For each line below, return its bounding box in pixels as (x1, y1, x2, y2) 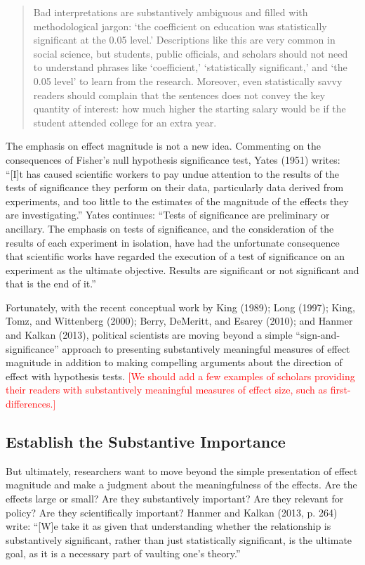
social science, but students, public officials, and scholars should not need (33, 46, 348, 60)
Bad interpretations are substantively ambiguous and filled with (33, 5, 308, 19)
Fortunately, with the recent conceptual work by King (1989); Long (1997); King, (6, 299, 355, 314)
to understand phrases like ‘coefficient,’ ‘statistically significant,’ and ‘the (33, 60, 347, 74)
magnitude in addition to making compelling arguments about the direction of (6, 355, 343, 370)
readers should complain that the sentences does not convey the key (33, 87, 326, 102)
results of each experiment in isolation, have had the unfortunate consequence (6, 235, 340, 249)
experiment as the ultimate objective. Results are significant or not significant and (6, 262, 359, 277)
